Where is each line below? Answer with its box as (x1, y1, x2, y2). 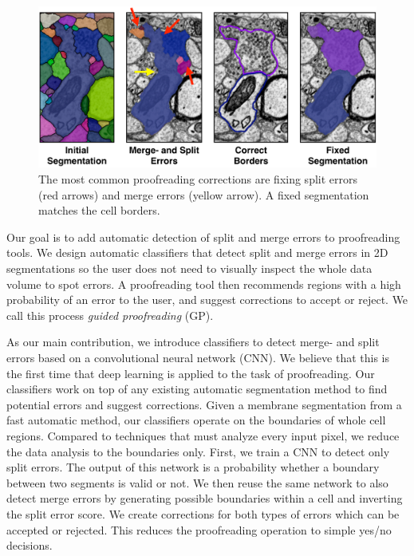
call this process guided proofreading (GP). (6, 306, 214, 323)
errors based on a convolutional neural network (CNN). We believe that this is (6, 349, 390, 365)
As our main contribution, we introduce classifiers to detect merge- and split (6, 333, 380, 350)
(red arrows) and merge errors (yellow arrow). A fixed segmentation (38, 186, 369, 203)
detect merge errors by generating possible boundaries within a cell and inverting (6, 490, 403, 507)
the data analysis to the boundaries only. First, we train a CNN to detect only (6, 443, 390, 459)
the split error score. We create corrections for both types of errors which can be (6, 505, 400, 522)
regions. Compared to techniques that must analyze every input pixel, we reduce (6, 427, 400, 444)
